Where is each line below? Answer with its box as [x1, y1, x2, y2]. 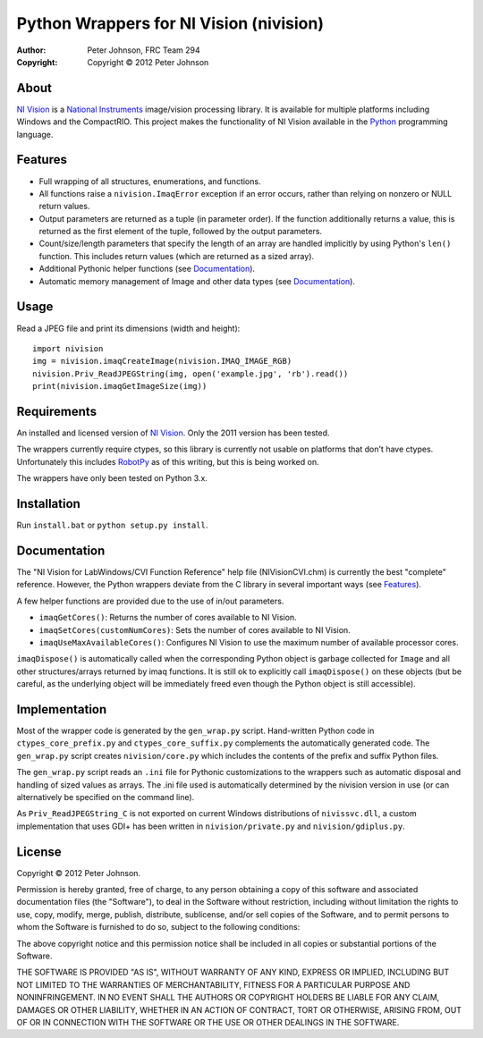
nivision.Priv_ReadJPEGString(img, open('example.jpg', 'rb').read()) [32, 368, 349, 379]
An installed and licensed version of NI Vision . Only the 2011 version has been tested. [16, 427, 330, 438]
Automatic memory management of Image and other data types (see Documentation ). [38, 275, 355, 286]
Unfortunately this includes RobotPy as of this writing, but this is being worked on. [16, 456, 319, 467]
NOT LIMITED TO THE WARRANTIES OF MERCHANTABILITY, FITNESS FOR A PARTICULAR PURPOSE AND [16, 979, 411, 990]
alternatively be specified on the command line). [16, 792, 195, 802]
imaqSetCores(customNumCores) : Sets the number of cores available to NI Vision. [38, 624, 351, 635]
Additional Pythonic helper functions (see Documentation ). [38, 264, 255, 274]
